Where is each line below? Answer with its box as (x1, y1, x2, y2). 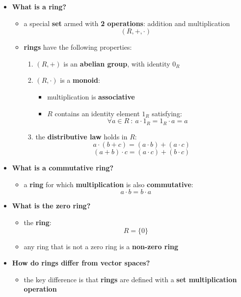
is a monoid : (60, 75, 100, 85)
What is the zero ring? (12, 200, 91, 211)
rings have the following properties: (24, 42, 132, 52)
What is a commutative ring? (12, 163, 114, 173)
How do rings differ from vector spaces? (12, 258, 150, 268)
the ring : (24, 217, 52, 227)
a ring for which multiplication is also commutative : (24, 179, 193, 189)
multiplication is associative (47, 91, 135, 101)
